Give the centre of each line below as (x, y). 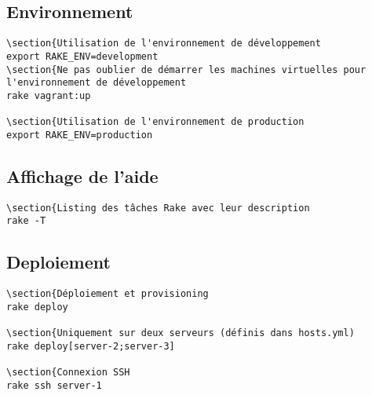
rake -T (26, 221)
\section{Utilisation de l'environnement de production (155, 122)
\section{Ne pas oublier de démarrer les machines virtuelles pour (186, 69)
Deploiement (58, 262)
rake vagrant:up (49, 95)
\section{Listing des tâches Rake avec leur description (158, 208)
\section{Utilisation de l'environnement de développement (164, 44)
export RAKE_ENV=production (80, 135)
